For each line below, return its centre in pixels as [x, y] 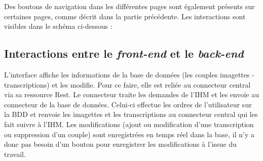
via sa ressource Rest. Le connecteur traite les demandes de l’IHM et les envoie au [132, 94]
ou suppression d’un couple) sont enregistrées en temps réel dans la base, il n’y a [129, 134]
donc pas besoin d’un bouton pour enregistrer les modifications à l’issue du [120, 144]
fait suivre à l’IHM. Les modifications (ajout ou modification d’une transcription [129, 124]
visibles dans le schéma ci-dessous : [58, 26]
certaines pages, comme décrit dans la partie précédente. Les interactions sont [125, 16]
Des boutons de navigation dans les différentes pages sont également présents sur [129, 6]
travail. [15, 154]
